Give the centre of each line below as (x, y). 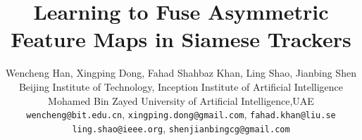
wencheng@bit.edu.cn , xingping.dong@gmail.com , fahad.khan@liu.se (181, 114)
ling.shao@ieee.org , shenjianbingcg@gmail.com (181, 128)
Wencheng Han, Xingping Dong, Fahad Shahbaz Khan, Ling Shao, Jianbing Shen (181, 73)
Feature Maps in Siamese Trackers (181, 39)
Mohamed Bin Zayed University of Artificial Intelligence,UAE (181, 100)
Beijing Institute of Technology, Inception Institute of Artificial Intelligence (181, 86)
